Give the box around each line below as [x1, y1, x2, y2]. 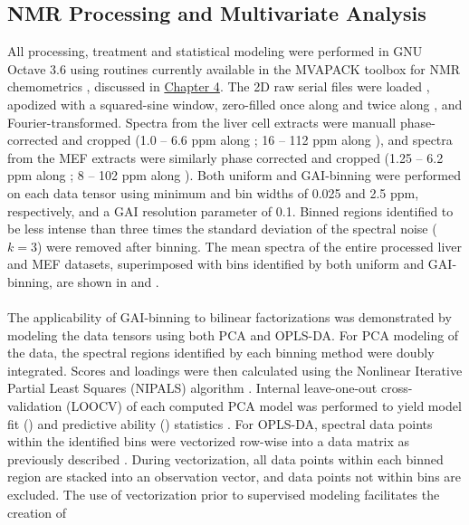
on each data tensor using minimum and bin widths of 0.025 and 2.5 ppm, [7, 183, 419, 202]
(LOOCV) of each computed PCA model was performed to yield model [65, 396, 462, 415]
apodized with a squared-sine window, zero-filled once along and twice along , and [7, 94, 463, 113]
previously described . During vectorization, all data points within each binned [7, 449, 444, 468]
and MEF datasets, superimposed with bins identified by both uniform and [7, 254, 425, 273]
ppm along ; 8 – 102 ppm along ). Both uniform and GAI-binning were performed [7, 166, 461, 185]
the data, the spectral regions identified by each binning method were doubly [7, 343, 435, 362]
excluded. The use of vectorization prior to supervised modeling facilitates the [7, 485, 440, 504]
